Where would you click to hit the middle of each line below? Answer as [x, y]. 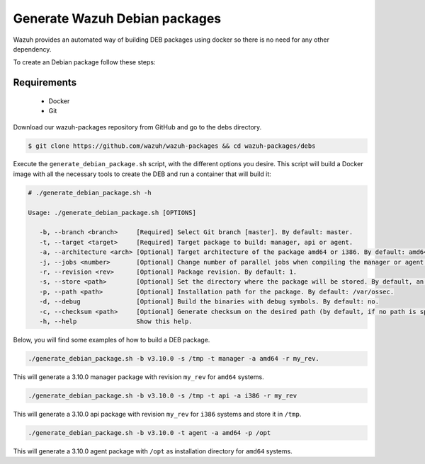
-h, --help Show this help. [116, 321]
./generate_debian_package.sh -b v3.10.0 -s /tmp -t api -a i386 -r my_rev [163, 395]
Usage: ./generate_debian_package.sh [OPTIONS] [112, 213]
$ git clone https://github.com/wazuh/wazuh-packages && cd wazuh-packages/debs [172, 146]
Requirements [45, 82]
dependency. [32, 49]
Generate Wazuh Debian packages [117, 18]
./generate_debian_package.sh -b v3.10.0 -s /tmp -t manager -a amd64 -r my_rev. [174, 358]
